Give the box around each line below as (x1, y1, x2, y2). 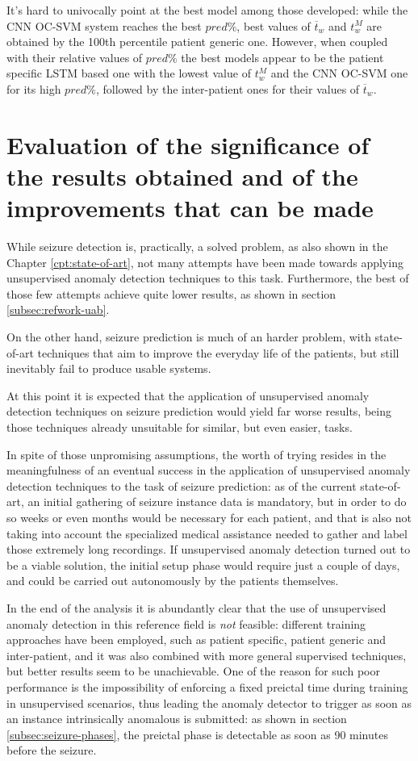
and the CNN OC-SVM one (270, 65, 408, 82)
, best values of (236, 17, 311, 34)
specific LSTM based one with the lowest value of (6, 65, 251, 82)
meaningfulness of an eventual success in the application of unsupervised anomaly (6, 462, 411, 479)
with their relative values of (6, 48, 143, 65)
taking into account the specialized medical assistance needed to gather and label (6, 525, 408, 541)
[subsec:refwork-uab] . (6, 301, 110, 318)
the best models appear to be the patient (181, 48, 384, 65)
